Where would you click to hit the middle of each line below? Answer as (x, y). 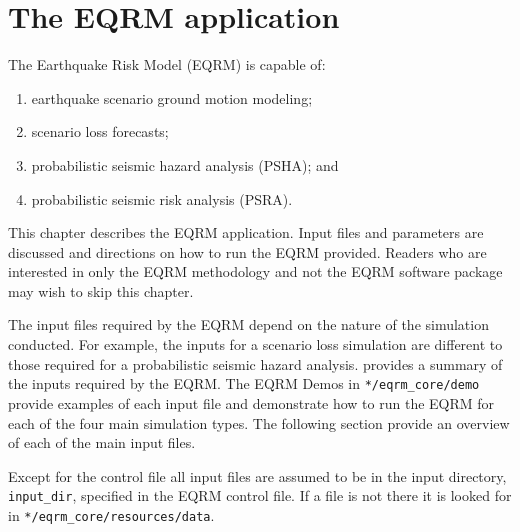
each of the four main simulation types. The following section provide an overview (259, 422)
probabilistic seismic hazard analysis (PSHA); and (185, 164)
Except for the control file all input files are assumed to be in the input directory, (257, 475)
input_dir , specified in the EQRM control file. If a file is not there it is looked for (260, 495)
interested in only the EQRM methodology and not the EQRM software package (255, 271)
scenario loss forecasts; (100, 131)
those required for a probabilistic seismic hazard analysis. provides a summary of (255, 363)
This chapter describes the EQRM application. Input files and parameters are (246, 232)
